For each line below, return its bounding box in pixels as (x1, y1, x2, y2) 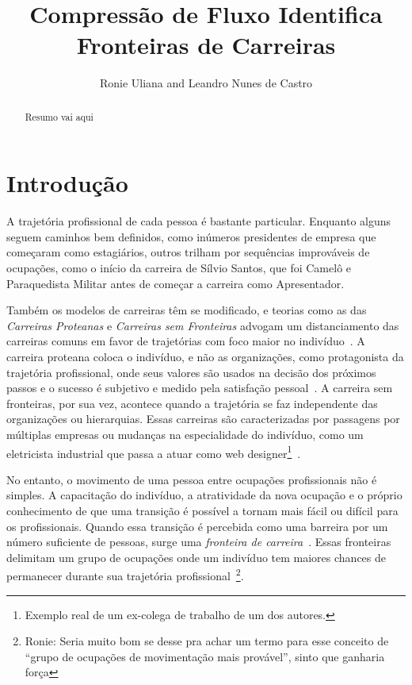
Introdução (6, 167, 128, 199)
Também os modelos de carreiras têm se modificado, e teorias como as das (6, 302, 367, 318)
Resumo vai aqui (25, 110, 93, 123)
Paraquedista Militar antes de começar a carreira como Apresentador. (6, 275, 345, 291)
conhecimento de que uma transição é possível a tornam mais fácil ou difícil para (6, 502, 399, 519)
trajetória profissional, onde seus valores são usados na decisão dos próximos (6, 364, 376, 380)
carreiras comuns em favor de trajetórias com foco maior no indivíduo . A (6, 333, 365, 349)
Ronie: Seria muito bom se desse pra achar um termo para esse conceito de (25, 633, 389, 649)
